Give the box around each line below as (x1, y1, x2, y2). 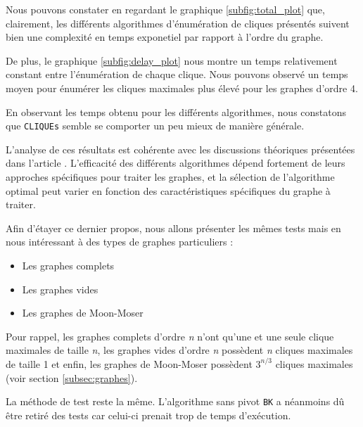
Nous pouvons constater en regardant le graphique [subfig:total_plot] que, (6, 2, 325, 16)
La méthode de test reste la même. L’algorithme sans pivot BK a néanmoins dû (6, 394, 345, 409)
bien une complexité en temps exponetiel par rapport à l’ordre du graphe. (6, 30, 324, 44)
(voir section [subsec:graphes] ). (6, 370, 138, 385)
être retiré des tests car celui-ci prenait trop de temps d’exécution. (6, 407, 291, 422)
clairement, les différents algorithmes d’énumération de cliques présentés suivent (6, 15, 350, 30)
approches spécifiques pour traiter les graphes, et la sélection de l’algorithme (6, 170, 335, 184)
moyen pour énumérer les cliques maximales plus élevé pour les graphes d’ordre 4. (6, 80, 358, 95)
